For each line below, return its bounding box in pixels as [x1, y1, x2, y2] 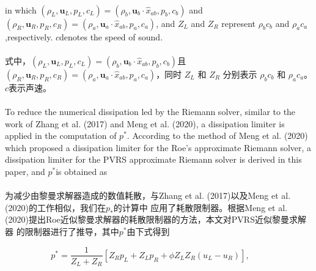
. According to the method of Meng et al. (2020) [127, 129, 308, 142]
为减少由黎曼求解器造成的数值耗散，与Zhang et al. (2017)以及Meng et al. [5, 189, 291, 202]
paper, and [5, 165, 45, 177]
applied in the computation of [5, 129, 117, 142]
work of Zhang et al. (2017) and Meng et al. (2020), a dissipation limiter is [5, 117, 285, 130]
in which [5, 3, 37, 16]
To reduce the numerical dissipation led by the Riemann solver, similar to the [5, 105, 296, 117]
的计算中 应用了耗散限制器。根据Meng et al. [113, 201, 287, 213]
